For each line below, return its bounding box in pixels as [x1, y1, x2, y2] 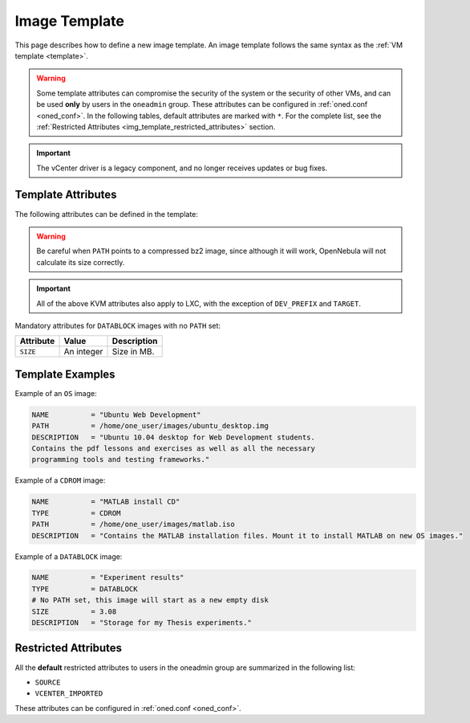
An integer [63, 346, 103, 357]
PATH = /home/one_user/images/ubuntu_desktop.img [31, 422, 269, 431]
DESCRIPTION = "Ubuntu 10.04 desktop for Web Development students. [31, 432, 316, 442]
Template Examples [14, 367, 115, 381]
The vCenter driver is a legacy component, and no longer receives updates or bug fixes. [36, 163, 328, 173]
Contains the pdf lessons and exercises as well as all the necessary [31, 443, 316, 453]
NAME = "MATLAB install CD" [31, 497, 180, 506]
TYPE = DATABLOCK [31, 584, 138, 594]
